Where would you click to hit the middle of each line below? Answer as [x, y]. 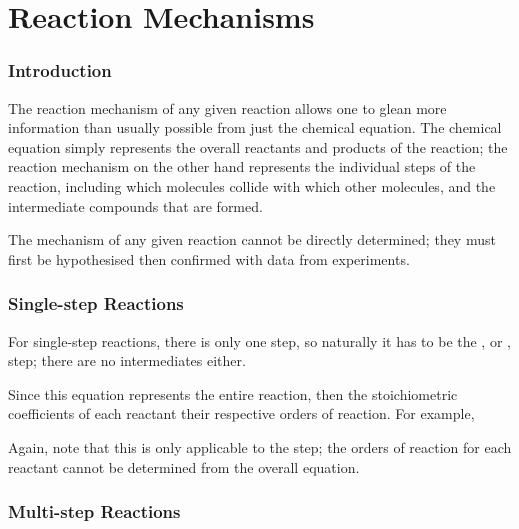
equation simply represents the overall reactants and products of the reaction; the [258, 146]
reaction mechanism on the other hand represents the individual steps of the [242, 166]
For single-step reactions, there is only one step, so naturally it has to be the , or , [259, 340]
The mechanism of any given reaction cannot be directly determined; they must [252, 239]
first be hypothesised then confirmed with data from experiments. [209, 258]
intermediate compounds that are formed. [135, 205]
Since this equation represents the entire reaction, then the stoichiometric [233, 393]
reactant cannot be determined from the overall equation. [184, 466]
